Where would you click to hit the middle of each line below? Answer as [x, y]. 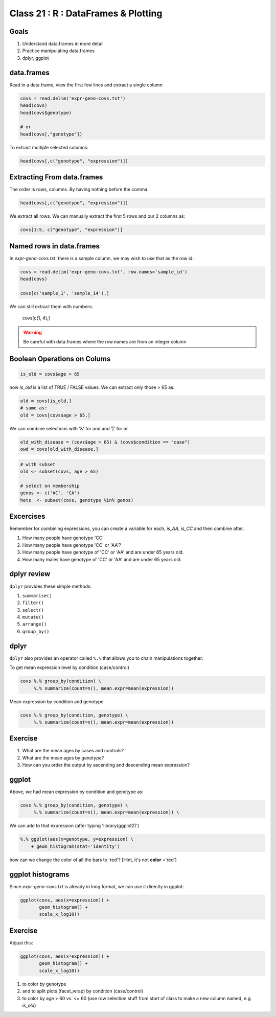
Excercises [27, 516]
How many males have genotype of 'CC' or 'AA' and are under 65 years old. [102, 559]
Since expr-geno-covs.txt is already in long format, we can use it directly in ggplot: [97, 886]
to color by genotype [44, 984]
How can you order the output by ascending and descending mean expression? [106, 765]
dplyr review [30, 574]
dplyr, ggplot [36, 58]
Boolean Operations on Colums [60, 359]
